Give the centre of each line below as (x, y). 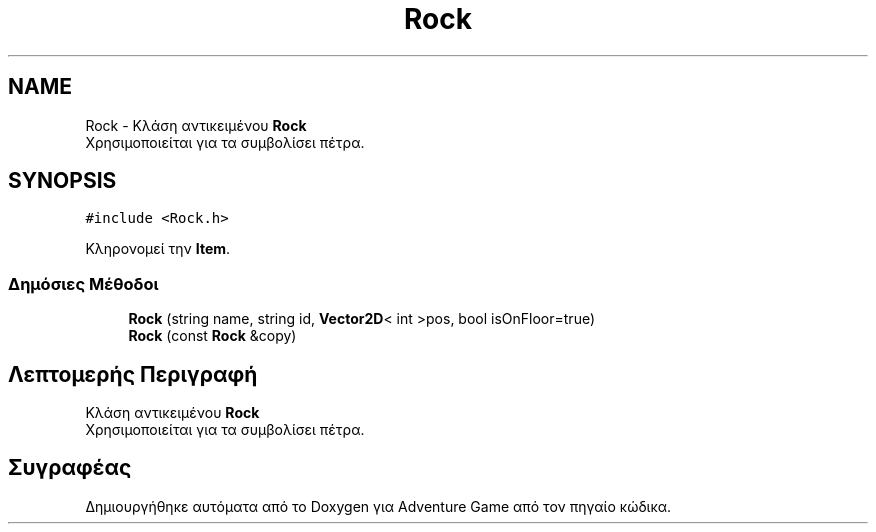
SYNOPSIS (62, 181)
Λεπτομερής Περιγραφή (133, 374)
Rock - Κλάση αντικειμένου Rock (196, 125)
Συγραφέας (70, 468)
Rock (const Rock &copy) (212, 336)
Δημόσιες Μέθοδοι (83, 283)
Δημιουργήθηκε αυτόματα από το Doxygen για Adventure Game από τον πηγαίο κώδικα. (378, 506)
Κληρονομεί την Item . (158, 249)
